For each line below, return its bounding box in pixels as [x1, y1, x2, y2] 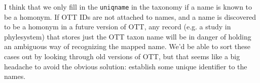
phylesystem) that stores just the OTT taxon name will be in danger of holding [4, 31, 251, 41]
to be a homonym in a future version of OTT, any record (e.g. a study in [4, 21, 231, 32]
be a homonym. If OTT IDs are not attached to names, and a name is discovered [4, 11, 256, 22]
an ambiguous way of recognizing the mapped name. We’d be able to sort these [4, 41, 251, 52]
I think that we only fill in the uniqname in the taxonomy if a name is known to [4, 2, 252, 12]
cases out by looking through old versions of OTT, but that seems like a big [4, 51, 240, 62]
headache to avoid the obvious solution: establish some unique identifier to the [4, 61, 247, 71]
